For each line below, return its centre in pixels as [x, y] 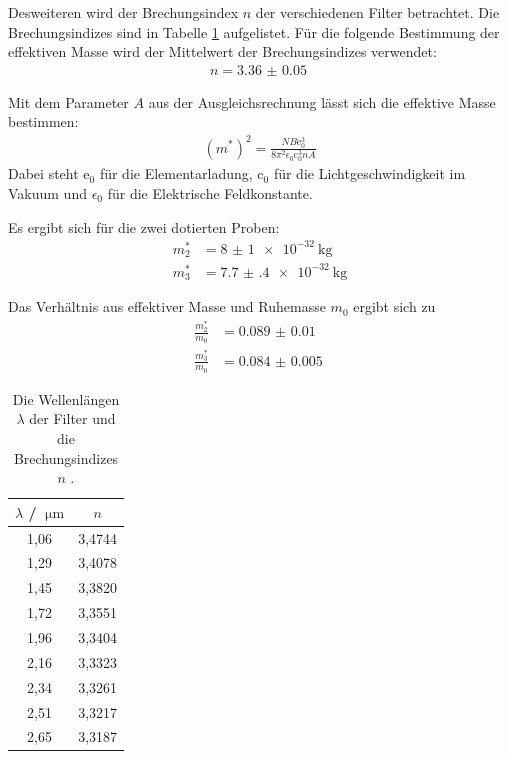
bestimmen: [43, 121]
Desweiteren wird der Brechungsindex [123, 12]
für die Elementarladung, [176, 173]
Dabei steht [43, 173]
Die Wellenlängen [66, 398]
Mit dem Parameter [68, 101]
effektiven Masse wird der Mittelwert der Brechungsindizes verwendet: [222, 51]
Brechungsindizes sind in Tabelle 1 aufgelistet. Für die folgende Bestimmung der [254, 31]
